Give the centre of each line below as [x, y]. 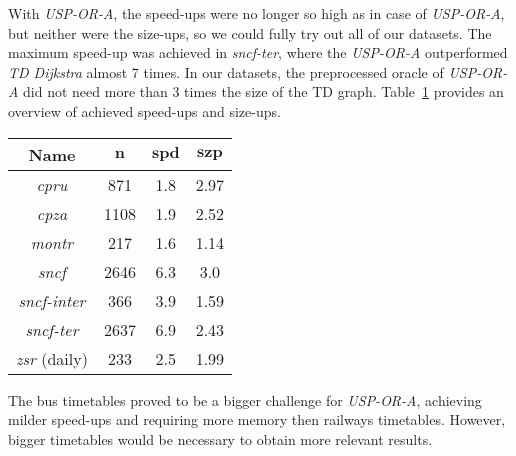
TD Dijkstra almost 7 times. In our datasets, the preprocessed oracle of [226, 71]
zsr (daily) [52, 358]
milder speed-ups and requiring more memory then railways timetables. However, [257, 419]
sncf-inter [52, 300]
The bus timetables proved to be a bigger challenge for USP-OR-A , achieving [245, 399]
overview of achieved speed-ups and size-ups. [144, 110]
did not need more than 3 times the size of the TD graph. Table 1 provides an [263, 91]
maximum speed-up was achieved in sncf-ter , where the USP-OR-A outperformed [258, 52]
